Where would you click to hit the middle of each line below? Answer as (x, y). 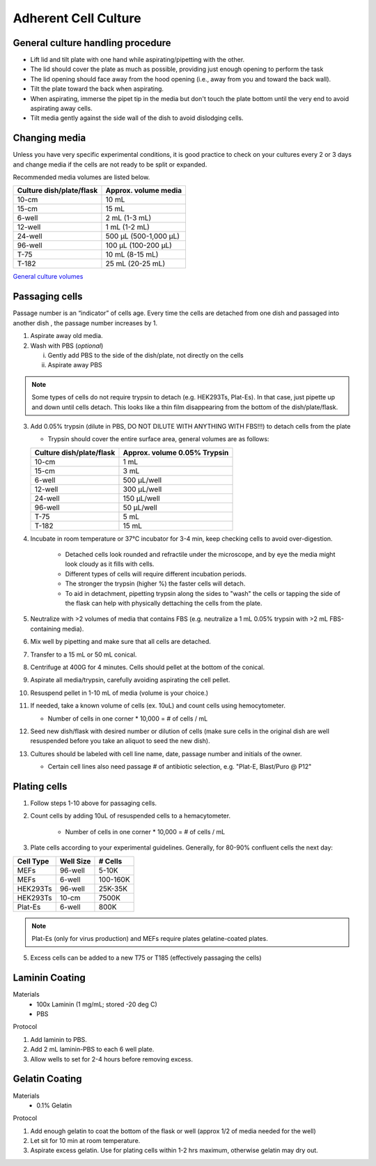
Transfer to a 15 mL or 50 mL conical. (84, 654)
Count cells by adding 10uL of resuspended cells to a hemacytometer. (131, 816)
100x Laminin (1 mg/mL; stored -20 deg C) (97, 1004)
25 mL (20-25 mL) (135, 263)
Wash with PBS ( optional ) (67, 346)
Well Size (75, 861)
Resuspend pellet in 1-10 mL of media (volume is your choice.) (119, 693)
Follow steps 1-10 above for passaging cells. (93, 803)
